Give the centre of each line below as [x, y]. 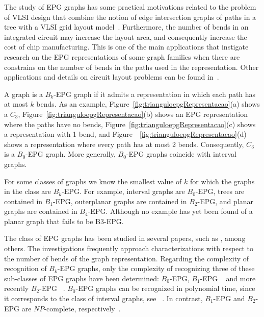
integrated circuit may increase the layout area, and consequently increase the [126, 36]
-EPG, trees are [220, 191]
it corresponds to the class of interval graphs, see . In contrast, [103, 298]
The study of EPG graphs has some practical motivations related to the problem [130, 7]
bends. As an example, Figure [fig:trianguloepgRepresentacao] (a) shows [148, 104]
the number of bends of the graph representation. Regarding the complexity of [127, 258]
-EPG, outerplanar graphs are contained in [120, 201]
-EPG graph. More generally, [71, 154]
